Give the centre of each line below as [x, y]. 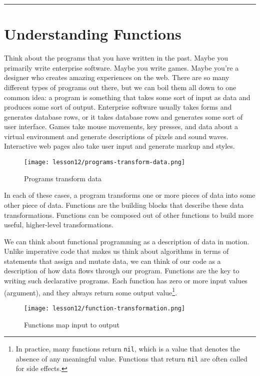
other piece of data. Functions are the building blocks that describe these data [124, 205]
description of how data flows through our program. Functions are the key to [122, 271]
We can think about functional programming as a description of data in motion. [127, 241]
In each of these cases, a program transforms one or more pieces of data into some [130, 195]
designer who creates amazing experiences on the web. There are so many [117, 77]
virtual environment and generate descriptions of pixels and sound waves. [116, 136]
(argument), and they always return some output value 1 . [91, 291]
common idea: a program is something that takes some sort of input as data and [127, 97]
